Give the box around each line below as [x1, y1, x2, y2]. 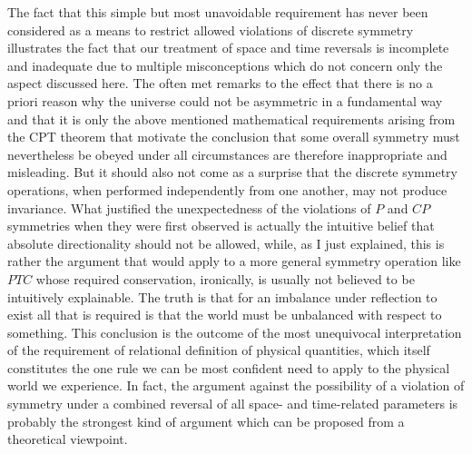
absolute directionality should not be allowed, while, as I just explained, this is [7, 233, 445, 252]
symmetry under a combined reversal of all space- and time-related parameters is [7, 394, 458, 413]
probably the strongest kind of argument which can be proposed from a [7, 411, 405, 430]
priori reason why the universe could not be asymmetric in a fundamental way [7, 91, 443, 110]
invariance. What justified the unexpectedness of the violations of [7, 198, 371, 217]
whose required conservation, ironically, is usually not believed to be [35, 269, 415, 288]
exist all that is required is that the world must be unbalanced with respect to [7, 305, 442, 324]
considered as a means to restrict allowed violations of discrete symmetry [7, 20, 414, 39]
